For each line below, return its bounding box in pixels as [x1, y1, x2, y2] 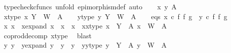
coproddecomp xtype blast [3, 30, 92, 40]
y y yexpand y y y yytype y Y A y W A [3, 40, 167, 50]
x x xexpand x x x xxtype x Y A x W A [3, 21, 167, 31]
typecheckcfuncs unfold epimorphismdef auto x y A [3, 1, 177, 11]
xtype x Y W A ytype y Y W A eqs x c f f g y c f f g [3, 11, 228, 21]
